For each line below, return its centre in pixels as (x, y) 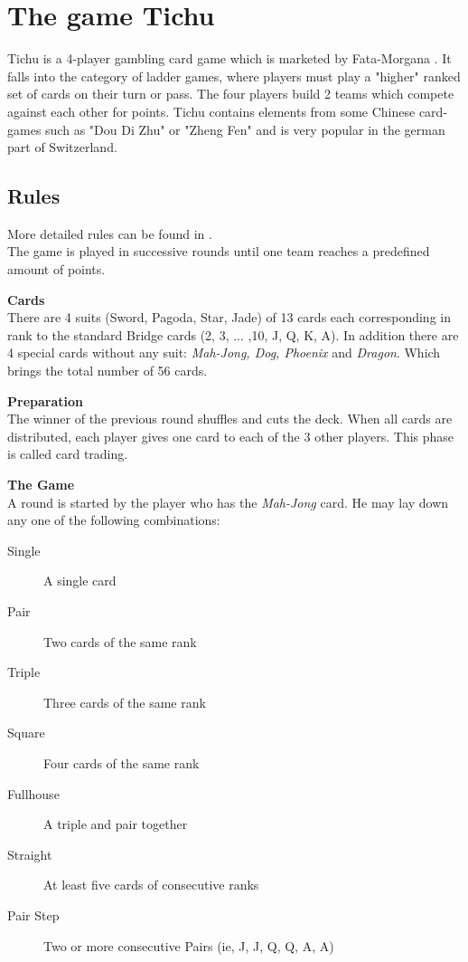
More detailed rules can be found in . (110, 233)
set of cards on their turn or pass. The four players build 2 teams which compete (231, 94)
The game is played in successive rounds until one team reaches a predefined (219, 251)
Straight (30, 854)
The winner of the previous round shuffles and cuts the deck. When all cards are (230, 419)
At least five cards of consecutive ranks (151, 885)
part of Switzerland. (62, 147)
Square (26, 733)
